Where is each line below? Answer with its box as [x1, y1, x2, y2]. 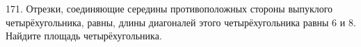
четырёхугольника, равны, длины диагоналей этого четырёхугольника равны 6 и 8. [6, 15, 356, 29]
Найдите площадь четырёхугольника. [6, 28, 162, 43]
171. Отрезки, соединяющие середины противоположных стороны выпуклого [6, 1, 333, 15]
